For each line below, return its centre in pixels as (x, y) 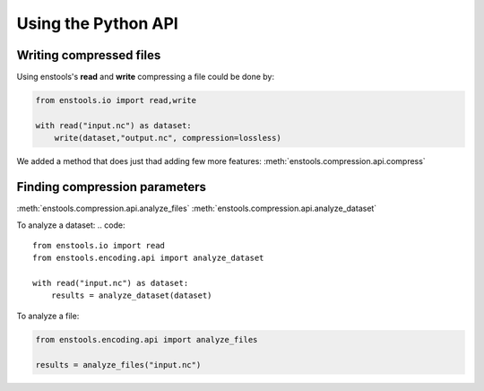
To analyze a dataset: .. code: (71, 225)
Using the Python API (97, 23)
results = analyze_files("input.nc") (118, 365)
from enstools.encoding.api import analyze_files (147, 339)
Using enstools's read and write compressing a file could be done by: (146, 77)
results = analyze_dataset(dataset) (131, 295)
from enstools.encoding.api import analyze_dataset (148, 258)
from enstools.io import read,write (116, 100)
